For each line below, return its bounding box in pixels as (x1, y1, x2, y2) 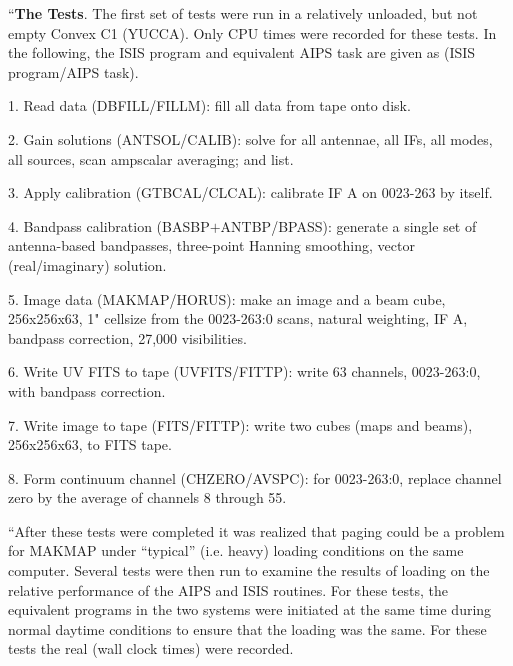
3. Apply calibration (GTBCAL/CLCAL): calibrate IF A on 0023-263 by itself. (8, 182, 493, 203)
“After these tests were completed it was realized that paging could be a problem (8, 520, 505, 541)
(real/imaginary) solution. (8, 254, 167, 275)
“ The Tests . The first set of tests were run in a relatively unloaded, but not (8, 3, 478, 23)
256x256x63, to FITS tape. (8, 434, 172, 455)
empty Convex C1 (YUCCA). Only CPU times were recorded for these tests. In (8, 22, 497, 43)
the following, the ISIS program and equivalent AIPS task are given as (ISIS (8, 42, 476, 63)
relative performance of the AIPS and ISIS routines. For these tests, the (8, 579, 448, 600)
